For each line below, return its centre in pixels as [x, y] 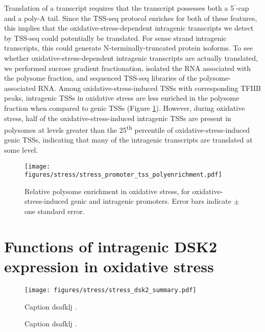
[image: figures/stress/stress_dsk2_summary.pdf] [111, 290]
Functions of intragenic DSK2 [111, 246]
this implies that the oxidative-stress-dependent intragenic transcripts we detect [129, 28]
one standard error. [55, 211]
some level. [21, 149]
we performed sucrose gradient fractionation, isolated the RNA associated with [127, 68]
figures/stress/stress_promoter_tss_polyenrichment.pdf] [123, 175]
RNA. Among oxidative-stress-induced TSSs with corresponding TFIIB [149, 88]
